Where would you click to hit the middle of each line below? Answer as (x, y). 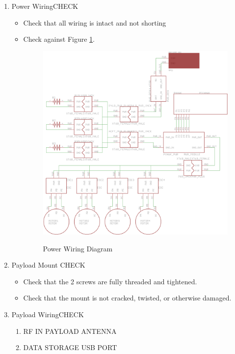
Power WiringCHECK (45, 6)
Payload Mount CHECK (48, 265)
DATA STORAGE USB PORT (70, 347)
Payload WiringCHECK (48, 314)
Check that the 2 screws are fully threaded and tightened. (110, 281)
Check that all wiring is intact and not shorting (95, 22)
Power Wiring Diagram (78, 248)
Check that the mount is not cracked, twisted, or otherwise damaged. (127, 298)
